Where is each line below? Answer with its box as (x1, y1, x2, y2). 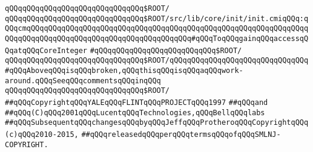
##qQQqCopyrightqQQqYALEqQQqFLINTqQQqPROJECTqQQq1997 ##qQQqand (5, 98, 268, 107)
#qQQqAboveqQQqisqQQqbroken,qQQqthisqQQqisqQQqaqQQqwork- (5, 66, 243, 75)
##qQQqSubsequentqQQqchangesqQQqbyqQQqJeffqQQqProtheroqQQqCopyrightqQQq (5, 118, 309, 127)
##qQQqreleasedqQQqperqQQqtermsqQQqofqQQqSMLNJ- (81, 130, 281, 139)
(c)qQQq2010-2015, (5, 130, 79, 139)
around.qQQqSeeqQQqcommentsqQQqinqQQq (5, 76, 161, 85)
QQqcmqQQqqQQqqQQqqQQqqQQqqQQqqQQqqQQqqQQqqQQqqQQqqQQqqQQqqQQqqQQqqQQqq (5, 24, 309, 33)
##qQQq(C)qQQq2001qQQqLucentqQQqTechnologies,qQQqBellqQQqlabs (5, 108, 265, 117)
